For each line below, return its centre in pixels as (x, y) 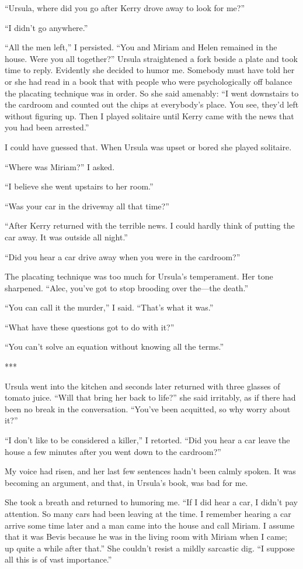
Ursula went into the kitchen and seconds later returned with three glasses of (142, 386)
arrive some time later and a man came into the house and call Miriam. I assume (150, 525)
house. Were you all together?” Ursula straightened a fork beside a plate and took (151, 58)
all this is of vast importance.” (58, 559)
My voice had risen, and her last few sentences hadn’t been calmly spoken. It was (150, 471)
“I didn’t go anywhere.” (46, 27)
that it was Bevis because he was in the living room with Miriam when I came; (146, 537)
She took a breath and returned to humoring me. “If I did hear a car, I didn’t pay (151, 502)
